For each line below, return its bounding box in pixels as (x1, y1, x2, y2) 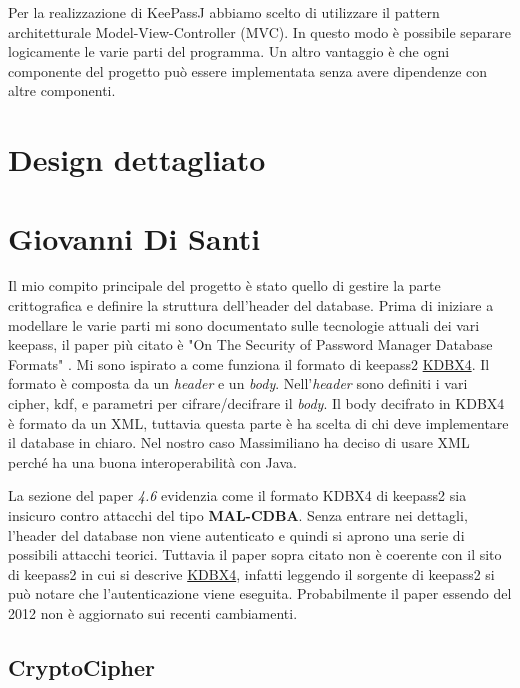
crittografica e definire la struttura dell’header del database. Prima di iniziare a (8, 295, 494, 316)
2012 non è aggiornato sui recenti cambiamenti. (8, 602, 298, 623)
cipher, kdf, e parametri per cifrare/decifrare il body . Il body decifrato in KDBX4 (8, 393, 505, 414)
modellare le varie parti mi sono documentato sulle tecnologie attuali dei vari (8, 314, 480, 335)
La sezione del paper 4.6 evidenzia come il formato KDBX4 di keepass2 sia (8, 485, 467, 506)
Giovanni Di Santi (8, 217, 261, 258)
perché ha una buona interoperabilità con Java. (8, 451, 297, 472)
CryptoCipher (8, 651, 156, 682)
